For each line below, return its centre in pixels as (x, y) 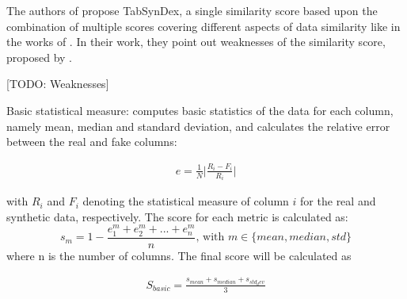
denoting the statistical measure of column (186, 201)
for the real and (338, 201)
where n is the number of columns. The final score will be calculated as (179, 255)
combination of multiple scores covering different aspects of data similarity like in (203, 26)
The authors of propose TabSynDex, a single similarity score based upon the (192, 10)
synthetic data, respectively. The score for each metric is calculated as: (177, 216)
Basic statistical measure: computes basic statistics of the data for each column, (200, 110)
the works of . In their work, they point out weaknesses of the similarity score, (196, 42)
